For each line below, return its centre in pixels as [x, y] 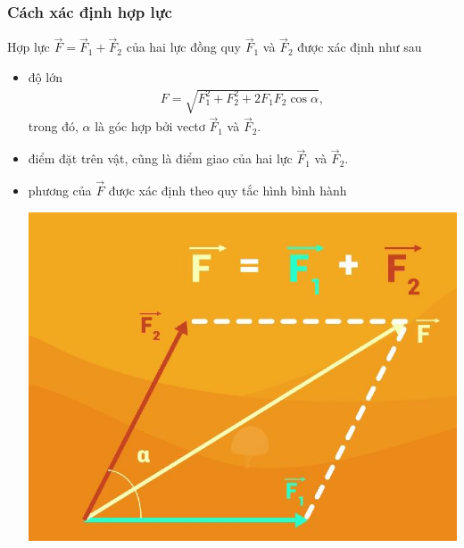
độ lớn [45, 77]
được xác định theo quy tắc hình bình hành [228, 191]
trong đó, [53, 126]
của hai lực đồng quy [184, 47]
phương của [60, 191]
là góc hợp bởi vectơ [150, 126]
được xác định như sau [360, 47]
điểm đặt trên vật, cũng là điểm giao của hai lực [160, 158]
